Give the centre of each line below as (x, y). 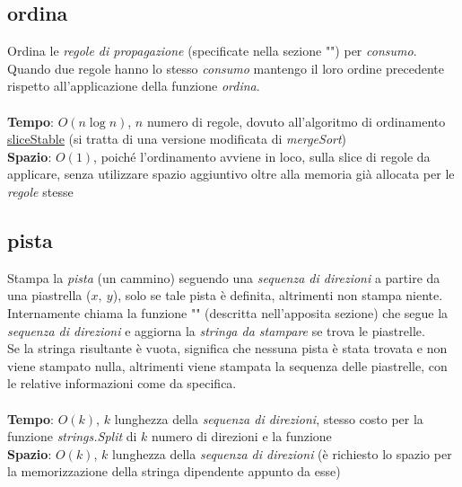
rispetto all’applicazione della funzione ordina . (134, 86)
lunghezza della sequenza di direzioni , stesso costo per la (269, 418)
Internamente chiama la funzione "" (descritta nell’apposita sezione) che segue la (228, 312)
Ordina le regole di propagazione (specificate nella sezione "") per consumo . (212, 51)
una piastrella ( (49, 295)
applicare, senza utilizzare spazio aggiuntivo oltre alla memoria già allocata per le (231, 174)
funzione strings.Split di (72, 436)
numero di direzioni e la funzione (242, 436)
